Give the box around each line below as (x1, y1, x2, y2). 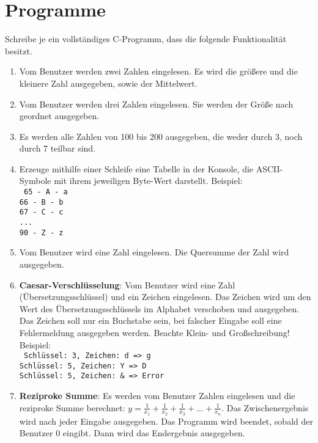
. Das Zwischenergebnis (221, 401, 309, 414)
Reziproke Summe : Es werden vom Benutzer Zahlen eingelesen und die (19, 389, 295, 402)
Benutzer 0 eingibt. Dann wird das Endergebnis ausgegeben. (19, 427, 245, 439)
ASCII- (256, 162, 283, 175)
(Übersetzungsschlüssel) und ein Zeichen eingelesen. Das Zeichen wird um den (19, 290, 311, 303)
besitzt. (5, 44, 32, 57)
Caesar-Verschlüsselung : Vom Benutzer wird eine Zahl (19, 278, 235, 291)
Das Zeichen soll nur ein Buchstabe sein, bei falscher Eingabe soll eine (19, 314, 282, 327)
